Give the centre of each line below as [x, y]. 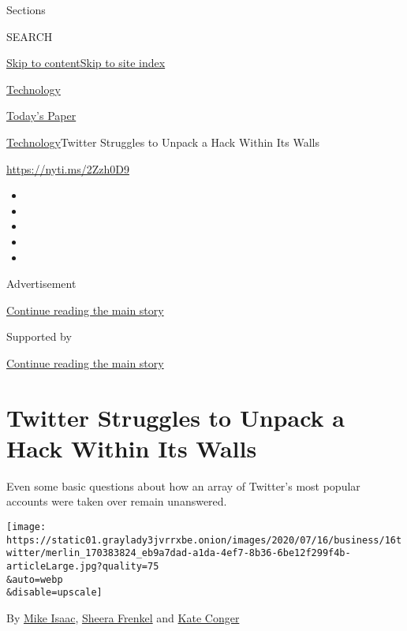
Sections [26, 9]
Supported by [39, 336]
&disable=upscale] [54, 593]
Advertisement [41, 284]
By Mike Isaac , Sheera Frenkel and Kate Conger [123, 617]
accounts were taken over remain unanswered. [117, 501]
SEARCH [30, 36]
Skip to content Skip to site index [86, 63]
